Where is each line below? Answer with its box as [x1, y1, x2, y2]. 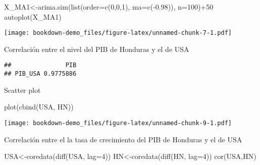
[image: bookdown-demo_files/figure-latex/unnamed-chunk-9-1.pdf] [4, 119, 232, 127]
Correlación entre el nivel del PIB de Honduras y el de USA [4, 43, 189, 54]
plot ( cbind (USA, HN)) [4, 101, 74, 112]
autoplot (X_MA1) [4, 11, 62, 22]
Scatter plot [4, 84, 41, 95]
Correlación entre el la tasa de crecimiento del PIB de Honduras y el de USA [4, 134, 242, 144]
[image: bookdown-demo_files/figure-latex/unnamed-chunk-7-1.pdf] [4, 29, 232, 37]
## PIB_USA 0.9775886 [4, 70, 77, 78]
